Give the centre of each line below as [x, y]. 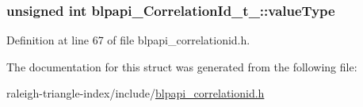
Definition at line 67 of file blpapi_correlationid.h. [128, 40]
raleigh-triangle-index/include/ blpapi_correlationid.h [136, 93]
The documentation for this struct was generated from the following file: [182, 66]
